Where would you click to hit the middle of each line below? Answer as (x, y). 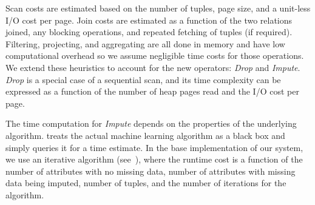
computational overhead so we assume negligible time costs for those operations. (155, 55)
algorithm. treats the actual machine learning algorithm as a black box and (145, 135)
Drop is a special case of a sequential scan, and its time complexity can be (143, 79)
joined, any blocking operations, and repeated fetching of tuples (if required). (149, 32)
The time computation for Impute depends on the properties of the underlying (151, 123)
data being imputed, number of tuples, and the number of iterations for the (146, 183)
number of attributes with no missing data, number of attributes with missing (151, 171)
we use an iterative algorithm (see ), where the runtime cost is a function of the (154, 159)
